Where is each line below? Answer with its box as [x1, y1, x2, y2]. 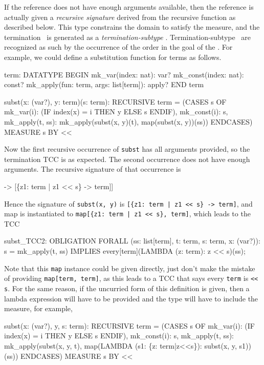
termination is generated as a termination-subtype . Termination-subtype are [4, 31, 251, 42]
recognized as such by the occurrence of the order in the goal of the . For [4, 42, 233, 52]
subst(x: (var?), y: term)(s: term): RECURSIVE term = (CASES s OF [4, 96, 227, 107]
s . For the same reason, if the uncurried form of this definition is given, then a [4, 282, 250, 293]
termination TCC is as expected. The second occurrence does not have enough [4, 153, 250, 164]
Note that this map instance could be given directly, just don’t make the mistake [4, 262, 255, 273]
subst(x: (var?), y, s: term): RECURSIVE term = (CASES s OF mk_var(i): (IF [4, 320, 255, 331]
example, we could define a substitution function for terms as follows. [4, 51, 222, 62]
